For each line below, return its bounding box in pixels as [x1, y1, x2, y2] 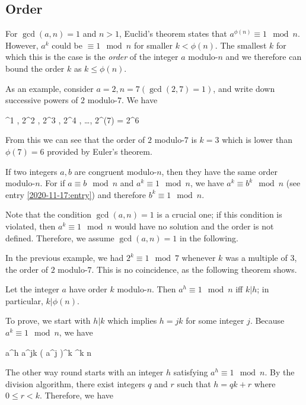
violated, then [5, 219, 56, 232]
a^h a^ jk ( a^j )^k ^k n [5, 346, 92, 358]
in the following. [180, 231, 238, 244]
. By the [264, 366, 295, 378]
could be [52, 39, 83, 51]
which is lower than [222, 133, 292, 146]
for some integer [186, 314, 244, 327]
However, [5, 39, 39, 51]
